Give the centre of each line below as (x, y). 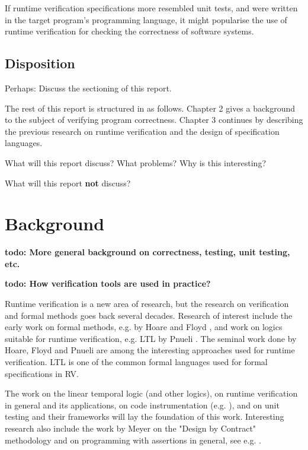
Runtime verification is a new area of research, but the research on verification (147, 304)
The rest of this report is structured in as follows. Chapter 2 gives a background (150, 108)
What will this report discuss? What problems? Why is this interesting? (135, 162)
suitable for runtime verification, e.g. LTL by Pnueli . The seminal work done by (151, 338)
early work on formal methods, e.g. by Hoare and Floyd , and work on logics (144, 327)
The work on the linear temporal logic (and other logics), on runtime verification (151, 393)
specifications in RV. (42, 373)
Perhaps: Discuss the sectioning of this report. (88, 88)
